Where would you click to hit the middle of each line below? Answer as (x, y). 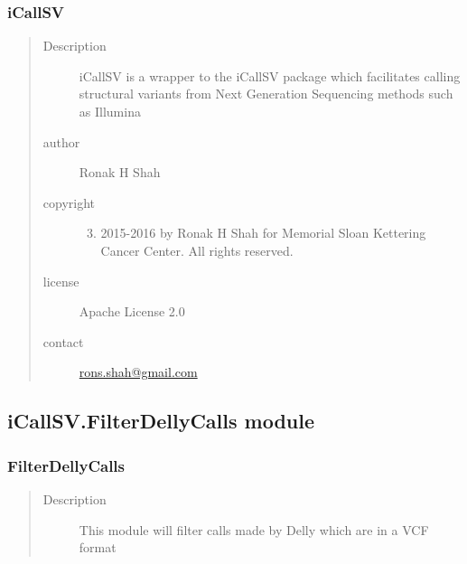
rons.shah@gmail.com (138, 372)
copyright (69, 202)
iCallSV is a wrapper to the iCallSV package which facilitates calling (270, 75)
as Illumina (110, 111)
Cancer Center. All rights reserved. (197, 250)
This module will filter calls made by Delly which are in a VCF (254, 529)
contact (63, 341)
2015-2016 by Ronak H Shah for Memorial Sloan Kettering (263, 233)
